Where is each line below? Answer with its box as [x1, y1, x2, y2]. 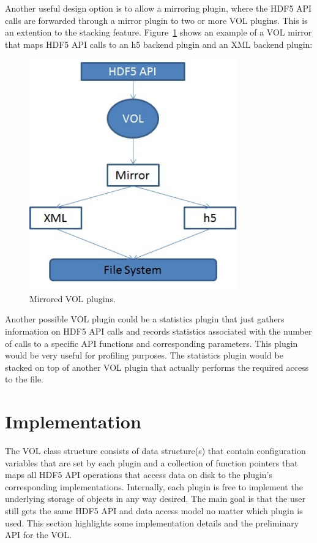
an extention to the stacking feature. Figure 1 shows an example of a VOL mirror [5, 26, 312, 39]
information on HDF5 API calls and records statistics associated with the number [5, 324, 312, 337]
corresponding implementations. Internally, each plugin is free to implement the [5, 480, 303, 493]
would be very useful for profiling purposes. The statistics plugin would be [5, 349, 283, 362]
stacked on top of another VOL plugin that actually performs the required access [5, 360, 309, 373]
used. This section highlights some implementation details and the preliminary [5, 516, 299, 529]
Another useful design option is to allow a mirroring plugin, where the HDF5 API [5, 2, 312, 14]
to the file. [5, 373, 43, 385]
